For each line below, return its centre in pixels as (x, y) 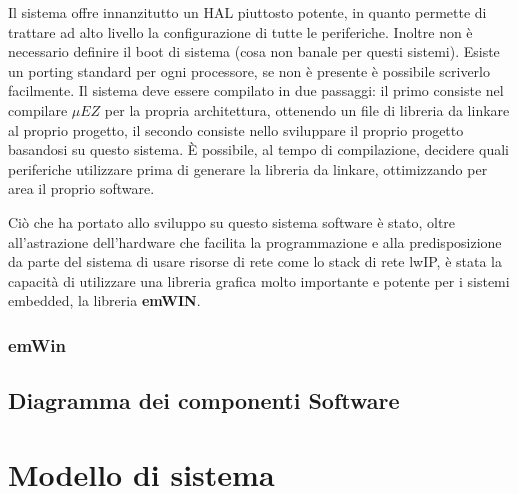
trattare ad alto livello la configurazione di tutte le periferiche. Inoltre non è (240, 31)
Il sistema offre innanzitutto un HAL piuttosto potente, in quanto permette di (247, 12)
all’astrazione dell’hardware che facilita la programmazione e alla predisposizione (255, 241)
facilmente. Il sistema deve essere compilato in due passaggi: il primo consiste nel (256, 90)
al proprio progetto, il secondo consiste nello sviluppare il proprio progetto (236, 129)
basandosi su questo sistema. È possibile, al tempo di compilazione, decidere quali (258, 149)
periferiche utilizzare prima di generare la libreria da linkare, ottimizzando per (248, 168)
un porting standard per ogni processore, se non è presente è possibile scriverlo (249, 70)
